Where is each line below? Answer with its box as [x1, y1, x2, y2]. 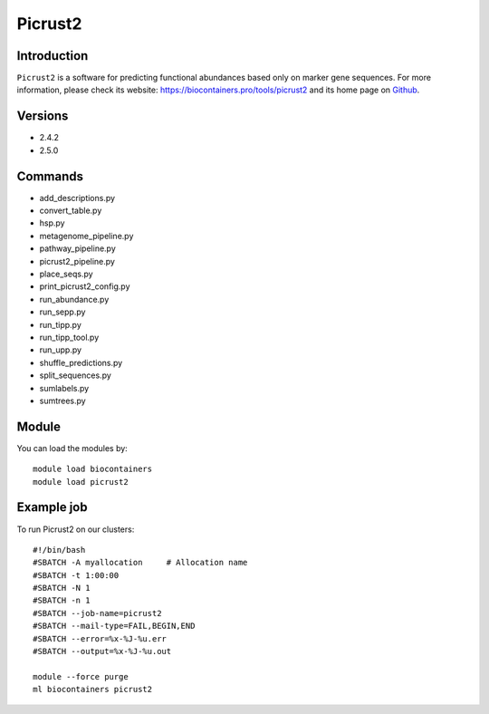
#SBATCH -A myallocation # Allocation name [33, 557, 248, 568]
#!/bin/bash [33, 545, 86, 555]
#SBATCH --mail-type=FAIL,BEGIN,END [33, 621, 196, 632]
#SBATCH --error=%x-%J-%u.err [33, 633, 168, 643]
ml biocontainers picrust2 [33, 684, 153, 695]
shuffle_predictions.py [39, 357, 123, 368]
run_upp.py [39, 344, 81, 355]
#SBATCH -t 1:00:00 [33, 570, 120, 580]
